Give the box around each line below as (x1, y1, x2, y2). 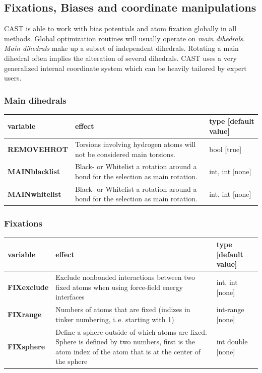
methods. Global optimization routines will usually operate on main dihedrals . (4, 33, 245, 43)
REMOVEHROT (8, 143, 68, 154)
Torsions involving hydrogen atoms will (75, 138, 196, 149)
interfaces (55, 291, 85, 302)
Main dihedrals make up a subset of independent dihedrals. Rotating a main (4, 43, 239, 53)
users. (4, 72, 22, 83)
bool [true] (209, 143, 242, 154)
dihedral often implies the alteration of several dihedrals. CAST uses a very (4, 52, 237, 63)
